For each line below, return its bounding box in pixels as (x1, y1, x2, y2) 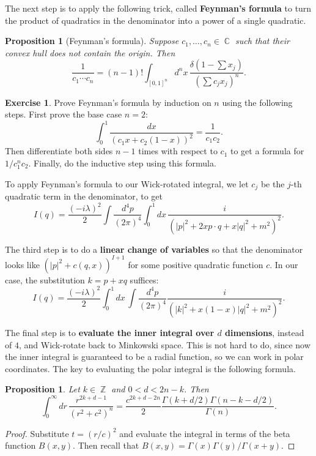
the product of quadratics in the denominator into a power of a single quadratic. (5, 13, 306, 26)
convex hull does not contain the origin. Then (5, 46, 175, 59)
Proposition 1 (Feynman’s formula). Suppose (5, 34, 179, 47)
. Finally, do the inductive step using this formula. (28, 156, 216, 169)
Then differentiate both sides (5, 144, 113, 157)
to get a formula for (230, 144, 304, 157)
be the (260, 177, 285, 190)
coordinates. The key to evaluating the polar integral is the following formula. (5, 362, 296, 375)
